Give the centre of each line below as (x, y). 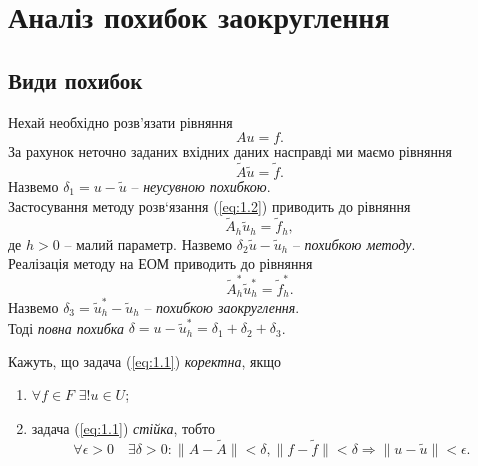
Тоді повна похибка (66, 327)
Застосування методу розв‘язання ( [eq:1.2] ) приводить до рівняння (209, 205)
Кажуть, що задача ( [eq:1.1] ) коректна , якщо (144, 360)
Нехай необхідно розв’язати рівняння (120, 121)
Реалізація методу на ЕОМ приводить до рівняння (160, 263)
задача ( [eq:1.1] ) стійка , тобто (123, 428)
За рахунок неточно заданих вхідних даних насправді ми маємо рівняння (230, 151)
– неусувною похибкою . (201, 185)
